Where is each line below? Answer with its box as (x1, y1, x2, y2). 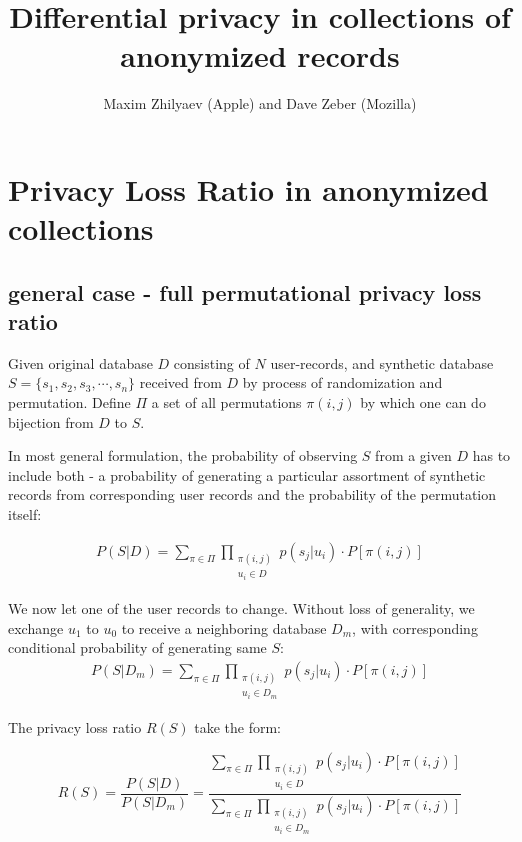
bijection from (8, 411, 94, 432)
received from (139, 372, 222, 393)
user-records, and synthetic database (270, 352, 494, 373)
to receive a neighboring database (121, 617, 327, 638)
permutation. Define (8, 392, 131, 413)
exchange (8, 617, 64, 638)
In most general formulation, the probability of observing (8, 445, 358, 466)
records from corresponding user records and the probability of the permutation (8, 484, 497, 505)
